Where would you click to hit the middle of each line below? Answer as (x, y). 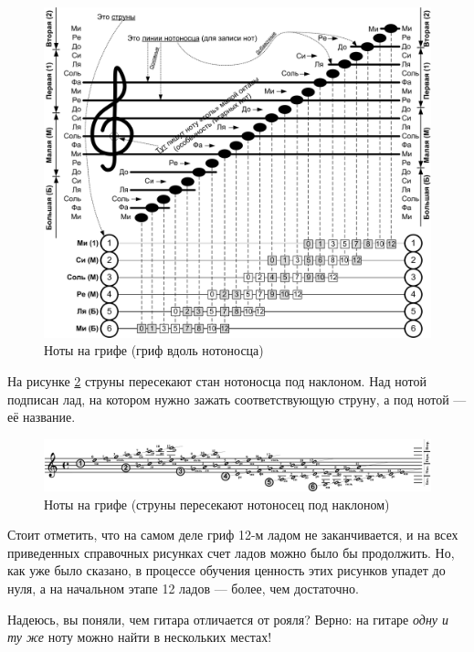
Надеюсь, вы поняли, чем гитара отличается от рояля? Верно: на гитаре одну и (228, 619)
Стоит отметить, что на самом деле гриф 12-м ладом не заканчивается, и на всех (233, 535)
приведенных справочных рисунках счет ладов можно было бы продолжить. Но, (231, 552)
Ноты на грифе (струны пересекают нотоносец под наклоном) (217, 504)
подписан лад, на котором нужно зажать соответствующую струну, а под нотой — (237, 399)
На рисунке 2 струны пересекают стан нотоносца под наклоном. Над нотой (217, 381)
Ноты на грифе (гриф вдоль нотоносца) (154, 350)
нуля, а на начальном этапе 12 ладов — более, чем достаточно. (183, 588)
